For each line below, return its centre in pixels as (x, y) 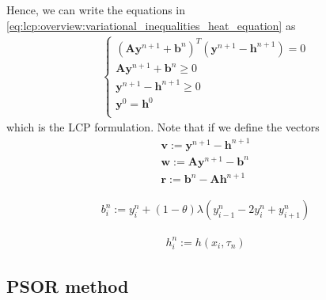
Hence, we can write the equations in (96, 9)
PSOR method (68, 286)
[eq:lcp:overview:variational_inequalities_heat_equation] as (151, 25)
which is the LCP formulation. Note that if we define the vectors (163, 127)
